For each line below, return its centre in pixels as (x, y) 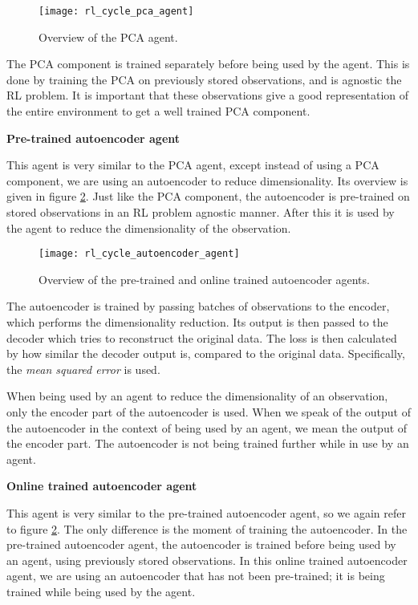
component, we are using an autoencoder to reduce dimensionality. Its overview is (207, 180)
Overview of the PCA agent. (108, 37)
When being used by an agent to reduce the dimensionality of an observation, (197, 396)
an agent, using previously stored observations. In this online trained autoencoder (207, 560)
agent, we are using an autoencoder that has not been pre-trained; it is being (196, 576)
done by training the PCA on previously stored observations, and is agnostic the (204, 79)
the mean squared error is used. (83, 369)
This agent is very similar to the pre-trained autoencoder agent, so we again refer (206, 512)
